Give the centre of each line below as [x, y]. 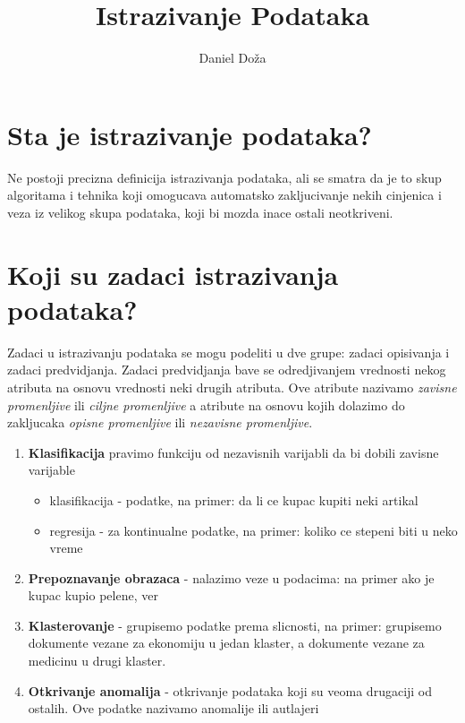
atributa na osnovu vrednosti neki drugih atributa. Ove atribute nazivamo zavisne [232, 387]
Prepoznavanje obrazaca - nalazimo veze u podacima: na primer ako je [231, 577]
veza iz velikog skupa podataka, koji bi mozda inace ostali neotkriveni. [200, 212]
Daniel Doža [232, 58]
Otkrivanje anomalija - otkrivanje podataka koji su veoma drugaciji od [230, 690]
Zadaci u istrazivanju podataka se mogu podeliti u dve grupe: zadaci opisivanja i [228, 352]
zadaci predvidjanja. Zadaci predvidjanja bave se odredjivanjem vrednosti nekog [227, 370]
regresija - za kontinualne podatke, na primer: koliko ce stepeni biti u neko [254, 530]
